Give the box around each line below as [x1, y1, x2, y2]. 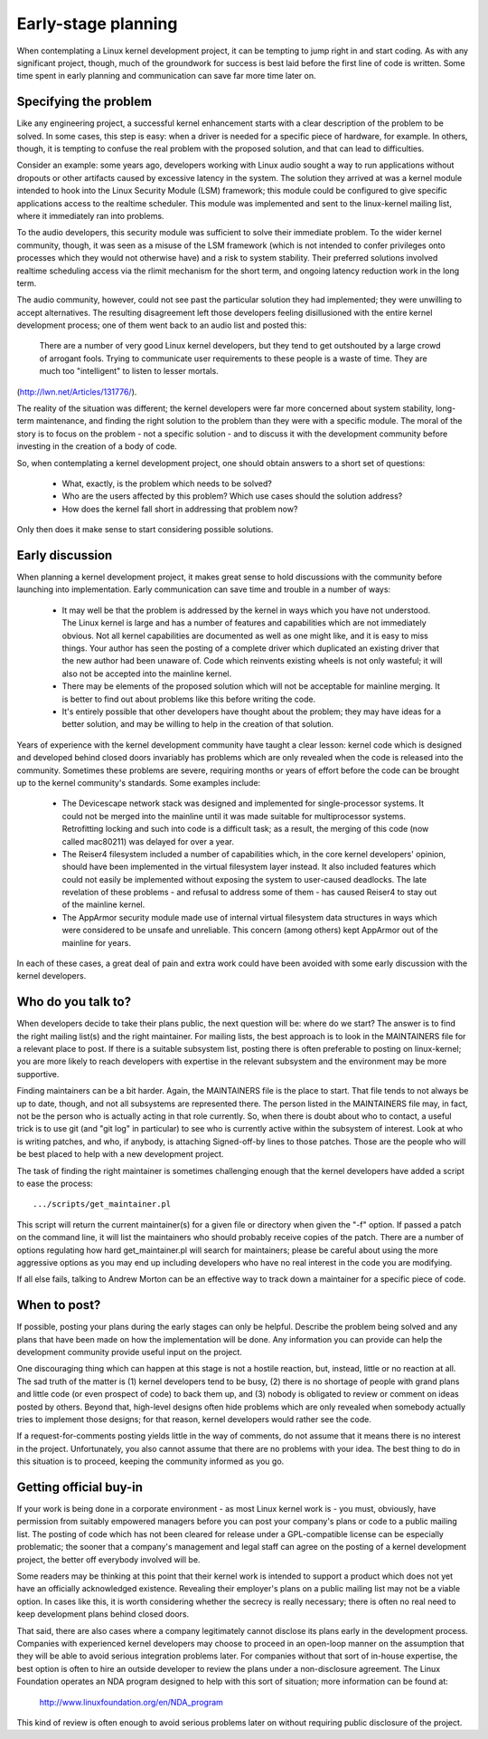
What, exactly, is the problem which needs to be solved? [61, 478, 273, 489]
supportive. [16, 1068, 60, 1079]
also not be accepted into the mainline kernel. [61, 668, 232, 679]
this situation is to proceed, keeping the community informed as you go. [16, 1456, 285, 1467]
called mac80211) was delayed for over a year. [61, 836, 235, 846]
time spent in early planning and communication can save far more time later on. [16, 71, 316, 81]
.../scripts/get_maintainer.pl [33, 1199, 172, 1209]
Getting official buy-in [16, 1479, 144, 1495]
